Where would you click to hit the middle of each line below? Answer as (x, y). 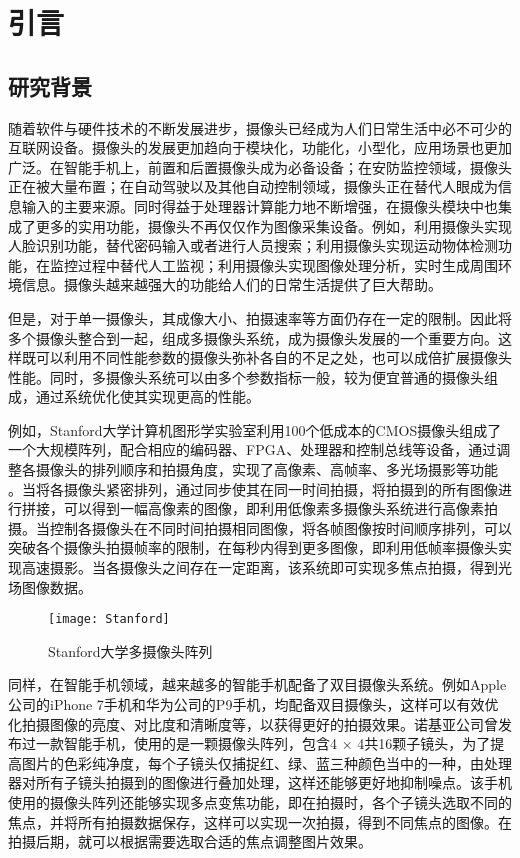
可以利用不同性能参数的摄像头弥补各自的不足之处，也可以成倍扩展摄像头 (273, 357)
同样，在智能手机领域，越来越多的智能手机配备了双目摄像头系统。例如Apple (257, 684)
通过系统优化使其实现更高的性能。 (147, 396)
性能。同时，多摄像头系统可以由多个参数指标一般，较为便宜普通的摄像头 (246, 376)
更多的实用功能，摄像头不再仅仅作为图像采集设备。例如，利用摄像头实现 (273, 225)
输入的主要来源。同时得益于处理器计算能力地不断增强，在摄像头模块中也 (259, 205)
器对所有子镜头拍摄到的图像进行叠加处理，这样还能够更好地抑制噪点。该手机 (260, 782)
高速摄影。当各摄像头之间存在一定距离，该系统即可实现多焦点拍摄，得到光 (266, 567)
